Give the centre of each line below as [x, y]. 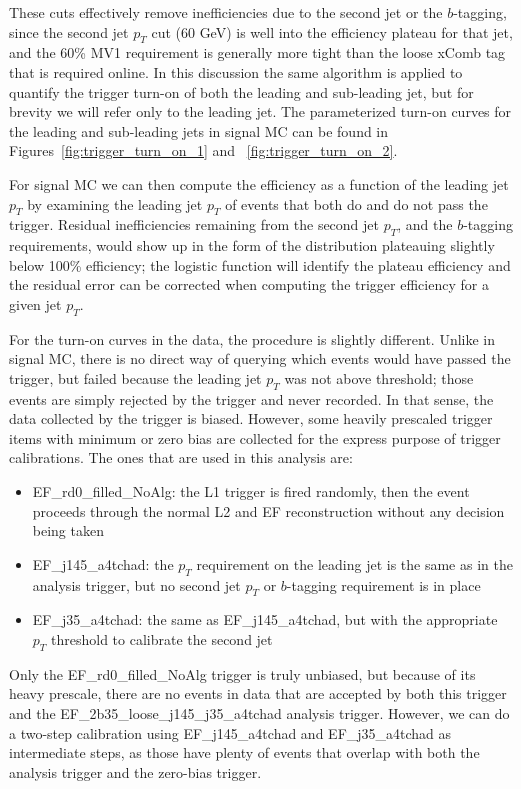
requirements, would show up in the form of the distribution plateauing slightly [252, 245]
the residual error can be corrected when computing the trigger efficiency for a [249, 284]
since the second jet [69, 31]
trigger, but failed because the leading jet [135, 377]
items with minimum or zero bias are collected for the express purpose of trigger [255, 437]
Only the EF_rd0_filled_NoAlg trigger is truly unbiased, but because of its [242, 673]
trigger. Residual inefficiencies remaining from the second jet [194, 224]
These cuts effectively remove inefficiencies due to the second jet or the [226, 12]
